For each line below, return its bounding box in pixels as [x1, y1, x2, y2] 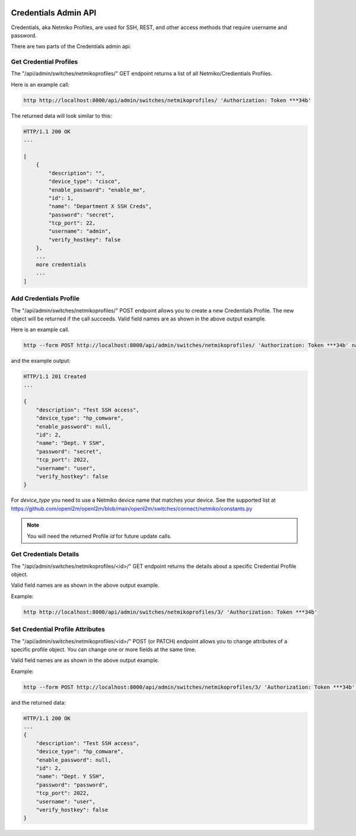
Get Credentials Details [11, 550, 80, 558]
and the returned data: [11, 699, 66, 706]
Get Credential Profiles [11, 58, 78, 66]
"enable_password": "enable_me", [48, 186, 146, 193]
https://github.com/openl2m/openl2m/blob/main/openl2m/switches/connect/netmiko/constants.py [11, 505, 253, 512]
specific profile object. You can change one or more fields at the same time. [11, 646, 197, 653]
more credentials [36, 262, 87, 268]
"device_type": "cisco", [48, 178, 121, 185]
